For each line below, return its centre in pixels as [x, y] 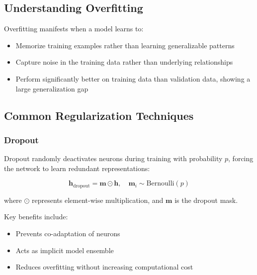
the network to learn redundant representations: [77, 168]
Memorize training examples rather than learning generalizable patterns [125, 45]
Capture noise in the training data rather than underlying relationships [124, 62]
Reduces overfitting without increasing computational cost [104, 267]
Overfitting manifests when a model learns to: [74, 29]
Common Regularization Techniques [99, 115]
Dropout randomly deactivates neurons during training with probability [113, 158]
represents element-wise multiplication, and [98, 200]
